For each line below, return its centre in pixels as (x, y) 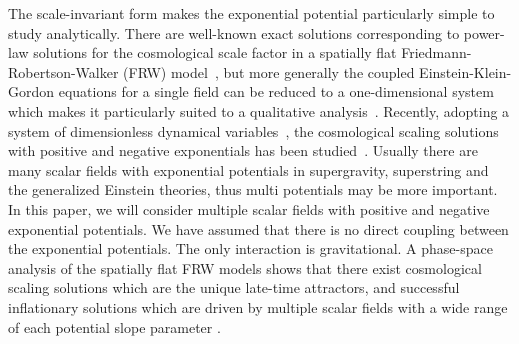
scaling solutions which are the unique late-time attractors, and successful (234, 287)
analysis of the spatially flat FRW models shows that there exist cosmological (245, 267)
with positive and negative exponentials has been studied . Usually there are (243, 150)
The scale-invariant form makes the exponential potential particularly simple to (251, 13)
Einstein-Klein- (465, 71)
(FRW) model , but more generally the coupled (269, 71)
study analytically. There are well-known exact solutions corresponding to (234, 32)
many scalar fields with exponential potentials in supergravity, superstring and (248, 169)
